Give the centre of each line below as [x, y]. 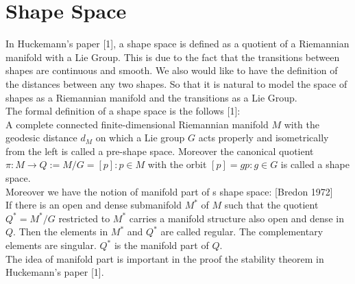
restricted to [84, 218]
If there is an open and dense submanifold [94, 205]
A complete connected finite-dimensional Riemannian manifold [137, 124]
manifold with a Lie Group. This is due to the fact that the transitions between [173, 57]
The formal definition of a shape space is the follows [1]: [123, 111]
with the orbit [177, 164]
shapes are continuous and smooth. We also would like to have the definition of [172, 70]
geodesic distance [41, 138]
